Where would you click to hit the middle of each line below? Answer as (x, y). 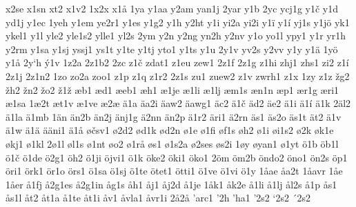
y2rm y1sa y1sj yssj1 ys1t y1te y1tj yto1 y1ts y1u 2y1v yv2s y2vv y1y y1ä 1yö (172, 49)
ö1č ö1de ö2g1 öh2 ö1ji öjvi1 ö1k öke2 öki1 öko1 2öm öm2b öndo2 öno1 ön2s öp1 (177, 157)
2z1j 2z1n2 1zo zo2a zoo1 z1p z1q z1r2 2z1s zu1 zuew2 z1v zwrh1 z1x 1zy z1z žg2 (178, 76)
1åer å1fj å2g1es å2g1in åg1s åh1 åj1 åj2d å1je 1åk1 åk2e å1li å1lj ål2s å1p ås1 (171, 184)
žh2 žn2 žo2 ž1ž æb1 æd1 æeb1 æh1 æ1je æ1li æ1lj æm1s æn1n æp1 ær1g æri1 (172, 89)
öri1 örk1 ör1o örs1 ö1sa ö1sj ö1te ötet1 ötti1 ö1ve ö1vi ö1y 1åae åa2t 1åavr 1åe (174, 171)
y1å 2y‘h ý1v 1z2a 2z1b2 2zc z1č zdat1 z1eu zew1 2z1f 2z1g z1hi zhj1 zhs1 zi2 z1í (177, 62)
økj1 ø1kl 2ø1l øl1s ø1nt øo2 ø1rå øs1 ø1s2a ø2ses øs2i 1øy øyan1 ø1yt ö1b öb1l (172, 143)
